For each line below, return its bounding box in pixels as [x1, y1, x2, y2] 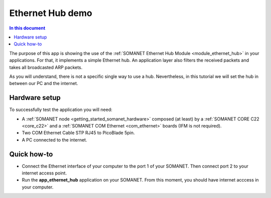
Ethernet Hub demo [9, 7, 92, 18]
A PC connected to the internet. [22, 136, 87, 142]
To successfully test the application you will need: [9, 106, 112, 112]
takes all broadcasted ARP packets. [9, 64, 83, 70]
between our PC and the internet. [9, 80, 78, 86]
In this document [9, 25, 46, 31]
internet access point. [22, 170, 67, 176]
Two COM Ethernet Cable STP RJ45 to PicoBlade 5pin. [22, 130, 135, 136]
